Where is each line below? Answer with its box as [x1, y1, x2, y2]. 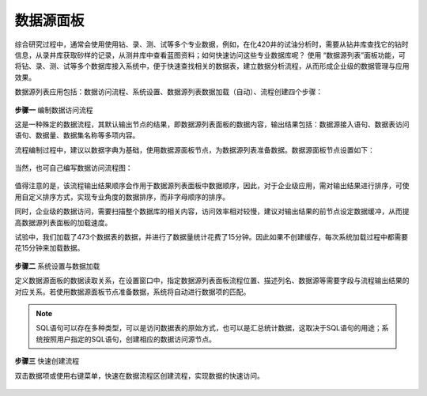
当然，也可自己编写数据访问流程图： [14, 163, 133, 173]
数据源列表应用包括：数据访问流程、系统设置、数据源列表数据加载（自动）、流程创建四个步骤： [14, 87, 323, 96]
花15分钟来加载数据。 [14, 243, 85, 253]
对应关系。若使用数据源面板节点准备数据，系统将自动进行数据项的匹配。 [14, 287, 251, 296]
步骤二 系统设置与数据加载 [14, 261, 100, 270]
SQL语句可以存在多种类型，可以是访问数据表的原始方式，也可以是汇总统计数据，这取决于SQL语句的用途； [36, 323, 383, 333]
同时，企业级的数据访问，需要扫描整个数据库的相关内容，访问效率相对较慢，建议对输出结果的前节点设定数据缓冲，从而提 [14, 206, 410, 217]
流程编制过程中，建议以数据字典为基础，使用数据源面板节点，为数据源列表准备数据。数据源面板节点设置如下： [14, 145, 375, 154]
